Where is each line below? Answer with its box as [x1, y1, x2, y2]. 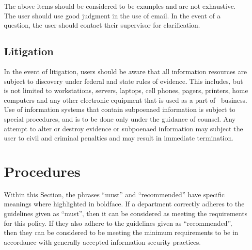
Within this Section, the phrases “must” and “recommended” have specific [4, 189, 225, 199]
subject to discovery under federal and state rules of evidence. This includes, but [4, 76, 243, 86]
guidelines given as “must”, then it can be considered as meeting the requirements [4, 208, 248, 219]
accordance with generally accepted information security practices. [4, 236, 201, 247]
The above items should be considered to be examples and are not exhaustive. [4, 1, 236, 11]
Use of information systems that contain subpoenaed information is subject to [4, 104, 236, 114]
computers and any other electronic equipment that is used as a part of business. [4, 94, 247, 105]
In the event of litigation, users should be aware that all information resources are [4, 66, 247, 76]
